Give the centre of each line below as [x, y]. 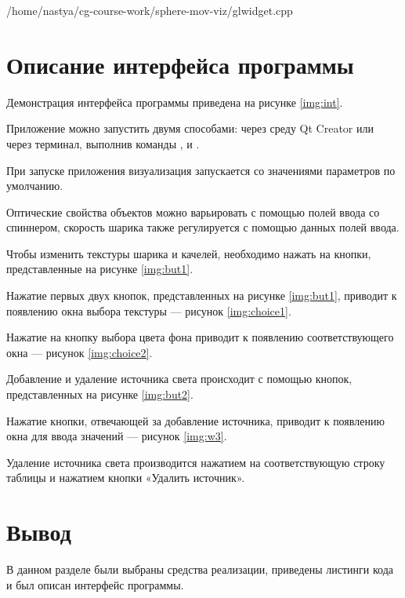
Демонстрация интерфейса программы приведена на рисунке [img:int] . [175, 102]
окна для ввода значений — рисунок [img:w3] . [117, 436]
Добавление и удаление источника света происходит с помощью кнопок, [179, 379]
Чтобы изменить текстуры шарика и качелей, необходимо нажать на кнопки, [189, 253]
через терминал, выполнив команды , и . [103, 143]
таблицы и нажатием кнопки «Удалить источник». [126, 478]
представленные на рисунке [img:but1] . [100, 269]
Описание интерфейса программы [180, 64]
